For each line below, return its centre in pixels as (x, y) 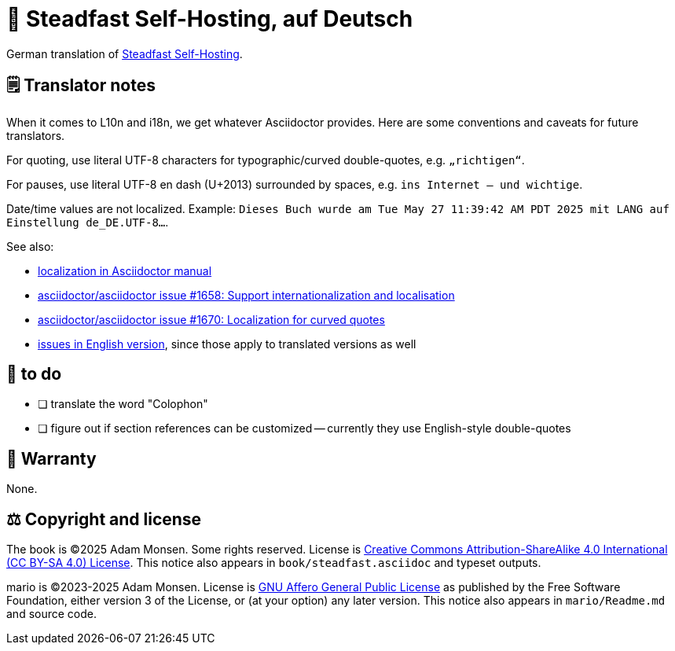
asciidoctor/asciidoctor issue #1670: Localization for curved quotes (211, 319)
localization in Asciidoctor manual (125, 270)
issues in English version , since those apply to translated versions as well (227, 344)
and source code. (52, 614)
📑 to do (34, 374)
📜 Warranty (51, 458)
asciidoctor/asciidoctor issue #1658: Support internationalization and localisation (246, 295)
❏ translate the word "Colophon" (123, 404)
